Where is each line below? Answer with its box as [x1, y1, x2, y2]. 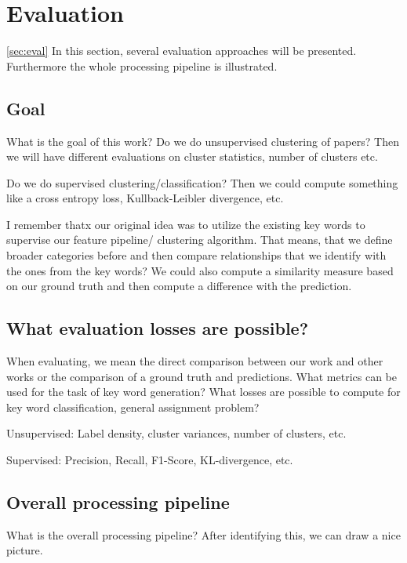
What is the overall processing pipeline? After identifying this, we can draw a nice [6, 526, 401, 543]
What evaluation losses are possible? [6, 316, 309, 340]
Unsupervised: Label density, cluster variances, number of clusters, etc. [6, 425, 347, 441]
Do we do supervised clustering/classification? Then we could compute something [6, 174, 398, 191]
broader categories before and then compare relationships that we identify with [6, 247, 387, 263]
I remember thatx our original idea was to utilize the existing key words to [6, 216, 365, 232]
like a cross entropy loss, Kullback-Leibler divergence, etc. [6, 190, 284, 206]
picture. [6, 542, 43, 558]
